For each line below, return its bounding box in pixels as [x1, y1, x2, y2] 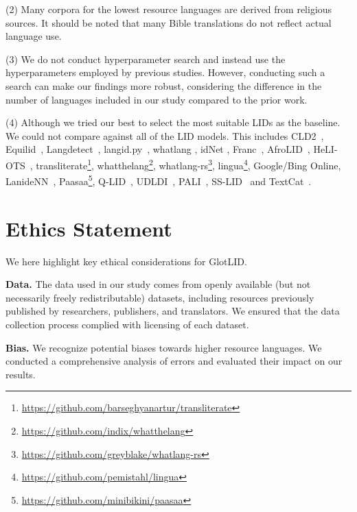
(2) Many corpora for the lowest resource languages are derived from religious [5, 2, 332, 16]
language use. [5, 29, 62, 43]
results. [5, 367, 36, 381]
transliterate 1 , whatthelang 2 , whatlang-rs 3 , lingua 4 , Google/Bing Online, [36, 156, 341, 172]
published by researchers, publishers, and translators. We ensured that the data [5, 304, 340, 318]
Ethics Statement [5, 214, 172, 242]
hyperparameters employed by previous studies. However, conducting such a [5, 65, 325, 80]
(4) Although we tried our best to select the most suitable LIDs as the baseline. [5, 115, 341, 130]
